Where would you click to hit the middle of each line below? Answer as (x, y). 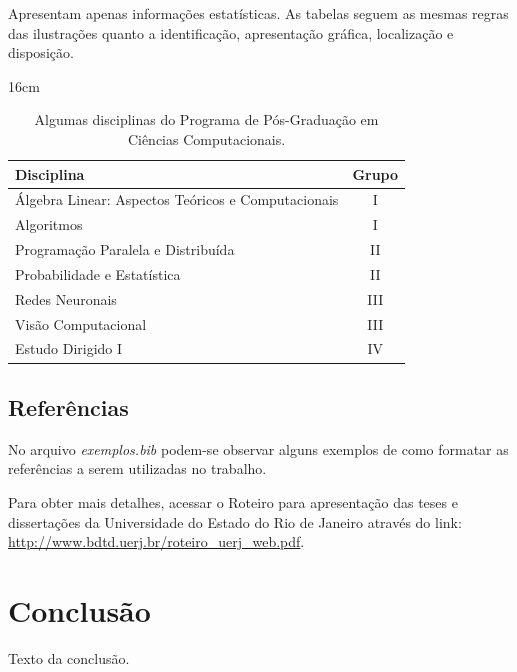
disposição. (41, 52)
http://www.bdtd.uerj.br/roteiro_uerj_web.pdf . (156, 541)
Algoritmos (49, 224)
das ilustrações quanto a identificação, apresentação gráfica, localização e (231, 32)
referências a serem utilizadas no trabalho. (137, 468)
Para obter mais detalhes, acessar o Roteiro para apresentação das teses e (233, 501)
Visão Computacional (81, 323)
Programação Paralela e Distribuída (125, 249)
